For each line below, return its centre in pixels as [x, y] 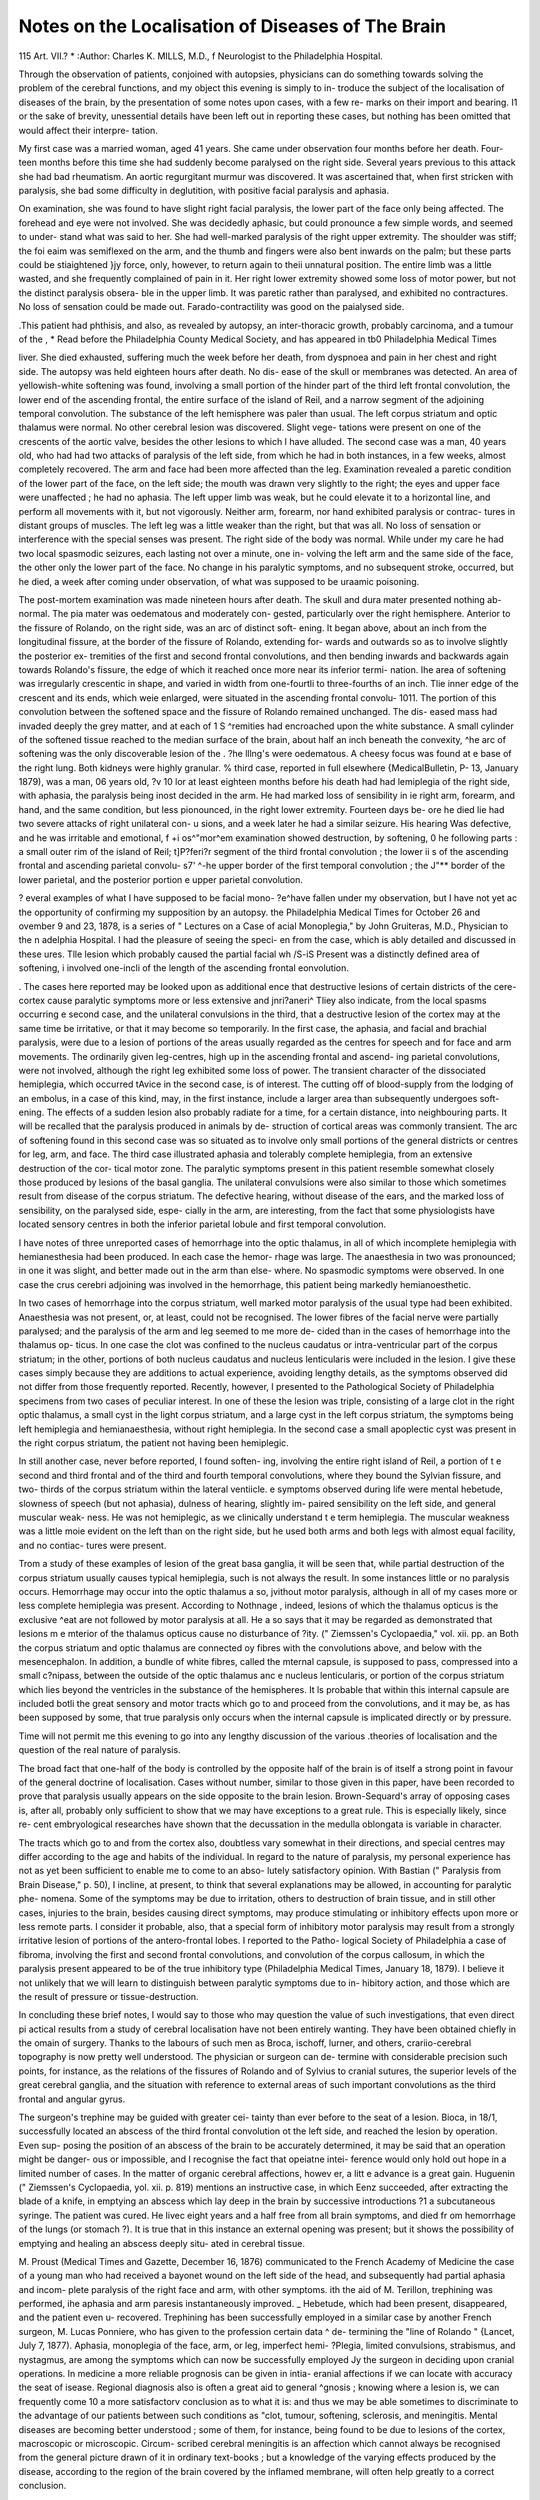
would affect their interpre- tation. [88, 130]
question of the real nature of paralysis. [99, 1750]
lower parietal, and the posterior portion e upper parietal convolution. [161, 879]
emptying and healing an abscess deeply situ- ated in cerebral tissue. [161, 2243]
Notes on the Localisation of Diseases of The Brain [232, 26]
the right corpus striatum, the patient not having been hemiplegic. [153, 1443]
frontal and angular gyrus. [72, 2099]
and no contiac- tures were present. [92, 1545]
